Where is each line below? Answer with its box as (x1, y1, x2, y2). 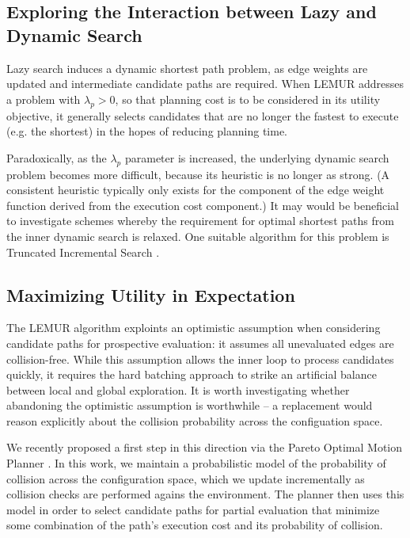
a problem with (6, 90, 81, 107)
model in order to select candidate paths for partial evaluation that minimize (6, 501, 380, 517)
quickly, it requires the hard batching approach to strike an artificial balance (6, 366, 377, 383)
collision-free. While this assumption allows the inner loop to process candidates (6, 350, 394, 367)
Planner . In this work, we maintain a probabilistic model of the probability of (6, 455, 386, 471)
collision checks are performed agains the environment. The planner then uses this (6, 486, 404, 502)
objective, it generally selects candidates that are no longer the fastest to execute (6, 107, 399, 124)
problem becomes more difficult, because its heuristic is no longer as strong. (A (6, 166, 390, 182)
